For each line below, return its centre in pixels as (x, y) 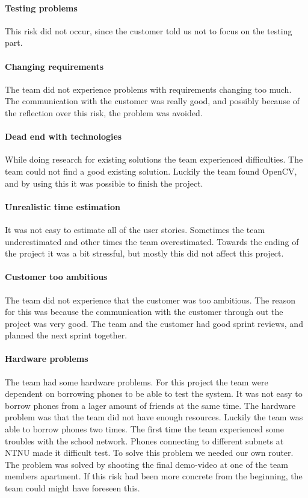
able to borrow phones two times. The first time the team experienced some (144, 429)
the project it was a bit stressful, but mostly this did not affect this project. (144, 253)
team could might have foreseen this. (72, 488)
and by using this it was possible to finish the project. (104, 183)
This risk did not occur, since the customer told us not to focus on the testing (149, 30)
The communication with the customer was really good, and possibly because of (152, 101)
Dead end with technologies (63, 136)
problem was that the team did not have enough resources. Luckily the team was (154, 417)
